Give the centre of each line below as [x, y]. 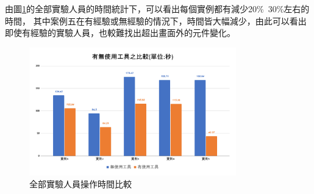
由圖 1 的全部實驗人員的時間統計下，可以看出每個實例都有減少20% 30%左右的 [157, 9]
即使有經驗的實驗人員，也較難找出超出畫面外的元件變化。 [120, 33]
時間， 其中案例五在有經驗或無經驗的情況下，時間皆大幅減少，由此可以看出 [156, 20]
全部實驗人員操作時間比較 [80, 184]
